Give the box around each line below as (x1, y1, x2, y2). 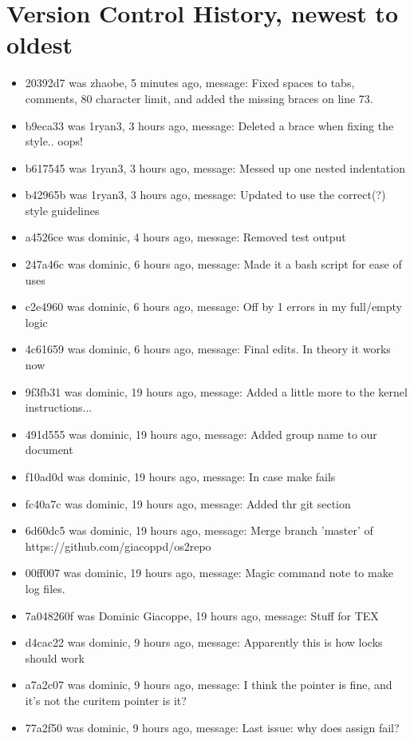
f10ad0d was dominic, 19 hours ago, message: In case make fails (25, 468, 336, 484)
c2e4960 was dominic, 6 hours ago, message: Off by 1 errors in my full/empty (25, 298, 403, 315)
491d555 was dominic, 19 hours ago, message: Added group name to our (25, 425, 377, 442)
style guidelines (25, 201, 100, 218)
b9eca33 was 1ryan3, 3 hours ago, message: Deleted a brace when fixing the (25, 117, 394, 133)
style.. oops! (25, 133, 83, 149)
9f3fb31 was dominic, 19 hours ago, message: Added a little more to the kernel (25, 383, 408, 400)
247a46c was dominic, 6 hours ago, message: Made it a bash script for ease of (25, 256, 402, 273)
